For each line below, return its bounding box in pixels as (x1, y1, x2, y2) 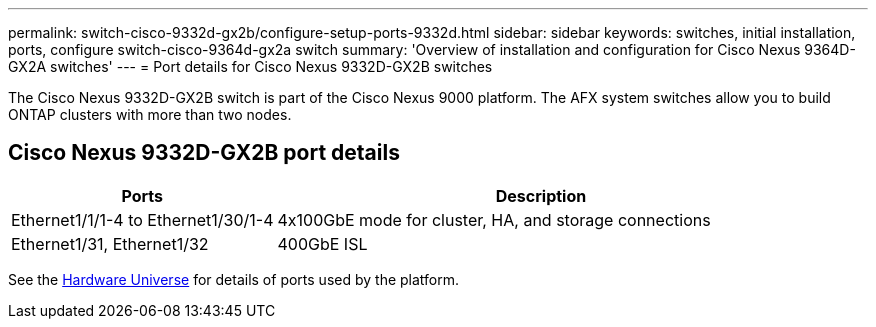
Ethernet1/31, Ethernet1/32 (11, 233, 209, 254)
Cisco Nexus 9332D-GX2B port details (8, 140, 400, 166)
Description (495, 185, 587, 206)
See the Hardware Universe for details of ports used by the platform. (8, 270, 460, 288)
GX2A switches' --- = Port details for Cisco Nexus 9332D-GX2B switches (8, 58, 493, 75)
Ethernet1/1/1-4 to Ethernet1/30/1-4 (11, 209, 274, 230)
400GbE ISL (277, 233, 368, 254)
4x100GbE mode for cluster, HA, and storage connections (277, 209, 711, 230)
